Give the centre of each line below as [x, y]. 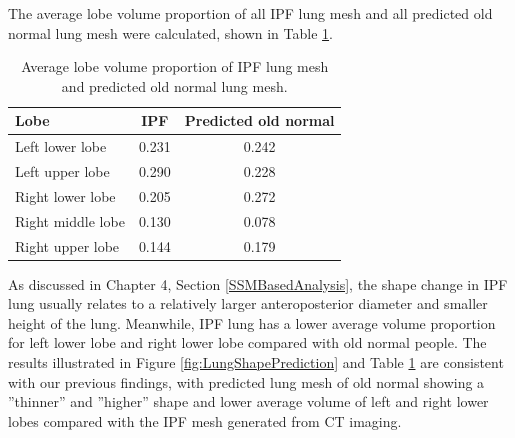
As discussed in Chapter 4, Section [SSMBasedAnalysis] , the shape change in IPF [258, 283]
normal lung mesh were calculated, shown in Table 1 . [170, 32]
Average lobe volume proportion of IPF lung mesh [175, 66]
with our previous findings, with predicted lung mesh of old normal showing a [246, 381]
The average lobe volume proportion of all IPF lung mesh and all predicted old [250, 13]
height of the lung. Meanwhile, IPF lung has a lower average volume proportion [252, 322]
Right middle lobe [70, 220]
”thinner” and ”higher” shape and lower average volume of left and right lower [248, 401]
